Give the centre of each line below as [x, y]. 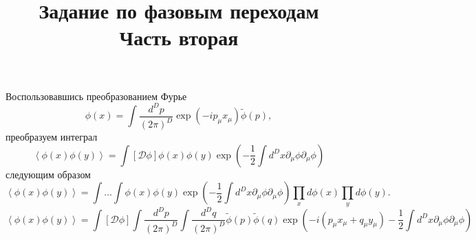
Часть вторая [179, 37]
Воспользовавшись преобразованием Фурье [96, 96]
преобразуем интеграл [52, 137]
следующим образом [48, 174]
